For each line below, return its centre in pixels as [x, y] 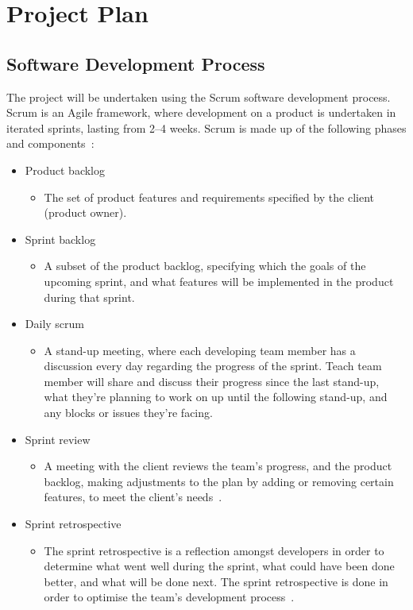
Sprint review [58, 439]
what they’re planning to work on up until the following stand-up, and [216, 397]
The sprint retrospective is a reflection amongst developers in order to [214, 550]
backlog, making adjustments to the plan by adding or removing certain [219, 481]
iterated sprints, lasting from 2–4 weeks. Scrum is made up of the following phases [206, 127]
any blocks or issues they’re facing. [128, 413]
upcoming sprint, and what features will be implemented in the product [219, 281]
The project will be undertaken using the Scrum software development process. [199, 97]
